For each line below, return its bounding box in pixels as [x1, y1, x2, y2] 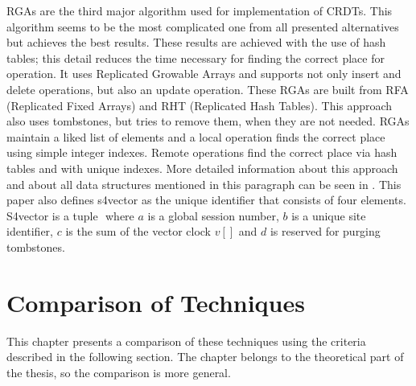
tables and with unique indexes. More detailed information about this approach [6, 159, 398, 176]
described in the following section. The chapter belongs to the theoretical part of [6, 348, 404, 365]
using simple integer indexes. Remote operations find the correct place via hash [6, 144, 397, 161]
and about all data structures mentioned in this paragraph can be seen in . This [6, 175, 402, 192]
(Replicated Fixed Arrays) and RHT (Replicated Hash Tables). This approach [6, 96, 393, 113]
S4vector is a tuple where [6, 207, 134, 224]
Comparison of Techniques [6, 285, 305, 318]
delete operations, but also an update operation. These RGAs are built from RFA [6, 80, 409, 97]
